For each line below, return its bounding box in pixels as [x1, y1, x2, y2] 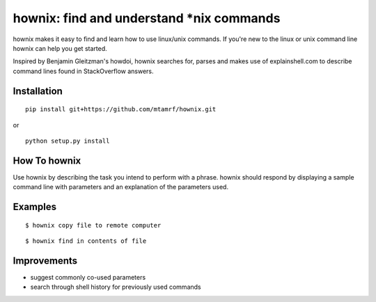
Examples [13, 201, 57, 213]
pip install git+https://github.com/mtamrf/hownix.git [25, 105, 217, 113]
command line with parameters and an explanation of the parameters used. [13, 183, 229, 191]
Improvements [13, 255, 78, 267]
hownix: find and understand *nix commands [13, 10, 281, 26]
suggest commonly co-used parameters [30, 273, 146, 281]
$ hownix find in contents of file [25, 237, 147, 245]
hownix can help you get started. [13, 44, 107, 52]
